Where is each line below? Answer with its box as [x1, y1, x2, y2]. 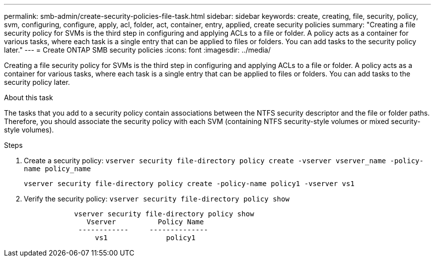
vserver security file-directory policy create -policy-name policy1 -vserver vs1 [24, 180, 355, 188]
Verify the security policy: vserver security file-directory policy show [24, 195, 290, 203]
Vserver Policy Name [86, 218, 204, 226]
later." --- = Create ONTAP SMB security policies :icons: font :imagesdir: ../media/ [4, 46, 271, 54]
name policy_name [24, 165, 91, 173]
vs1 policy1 [95, 234, 196, 242]
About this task [4, 93, 53, 102]
